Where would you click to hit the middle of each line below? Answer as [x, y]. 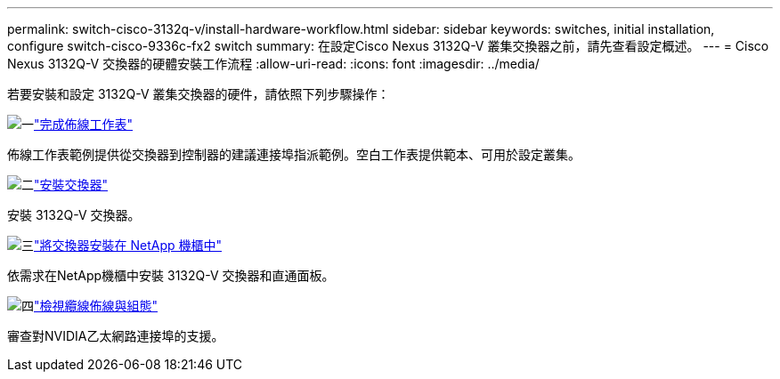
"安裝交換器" [71, 185]
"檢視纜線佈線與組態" [96, 306]
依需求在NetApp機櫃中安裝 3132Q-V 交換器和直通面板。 [171, 275]
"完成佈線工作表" [84, 124]
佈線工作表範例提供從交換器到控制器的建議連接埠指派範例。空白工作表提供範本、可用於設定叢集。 [294, 154]
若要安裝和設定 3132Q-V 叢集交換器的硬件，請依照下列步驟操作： [199, 94]
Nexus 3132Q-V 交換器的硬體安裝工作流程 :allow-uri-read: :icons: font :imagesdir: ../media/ [273, 64]
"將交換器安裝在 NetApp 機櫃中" [128, 245]
